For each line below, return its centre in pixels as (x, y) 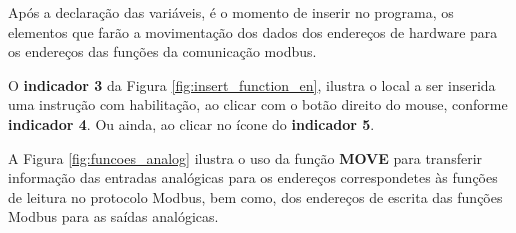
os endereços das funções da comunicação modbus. (162, 51)
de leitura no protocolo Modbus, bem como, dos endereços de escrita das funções (255, 196)
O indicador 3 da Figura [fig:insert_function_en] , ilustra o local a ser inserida (252, 84)
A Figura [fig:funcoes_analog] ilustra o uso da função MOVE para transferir (245, 157)
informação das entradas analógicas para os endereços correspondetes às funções (253, 177)
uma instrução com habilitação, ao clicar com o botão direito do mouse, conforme (258, 104)
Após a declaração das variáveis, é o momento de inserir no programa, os (231, 12)
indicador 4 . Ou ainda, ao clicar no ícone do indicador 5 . (191, 123)
